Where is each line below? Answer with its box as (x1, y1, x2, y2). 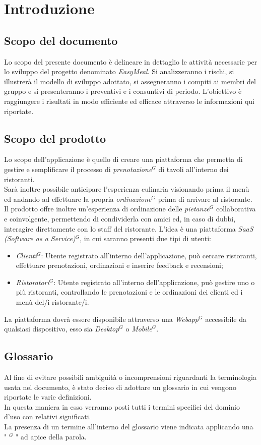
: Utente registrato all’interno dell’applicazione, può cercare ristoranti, (41, 250, 257, 260)
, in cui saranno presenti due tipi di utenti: (80, 233, 212, 244)
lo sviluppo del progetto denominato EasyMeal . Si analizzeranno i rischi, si (4, 66, 234, 77)
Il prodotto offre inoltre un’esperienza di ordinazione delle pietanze (4, 203, 210, 214)
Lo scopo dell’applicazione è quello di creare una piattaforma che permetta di (4, 154, 243, 164)
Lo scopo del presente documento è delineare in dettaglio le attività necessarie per (4, 56, 257, 67)
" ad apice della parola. (16, 431, 87, 441)
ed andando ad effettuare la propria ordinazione (4, 193, 152, 204)
